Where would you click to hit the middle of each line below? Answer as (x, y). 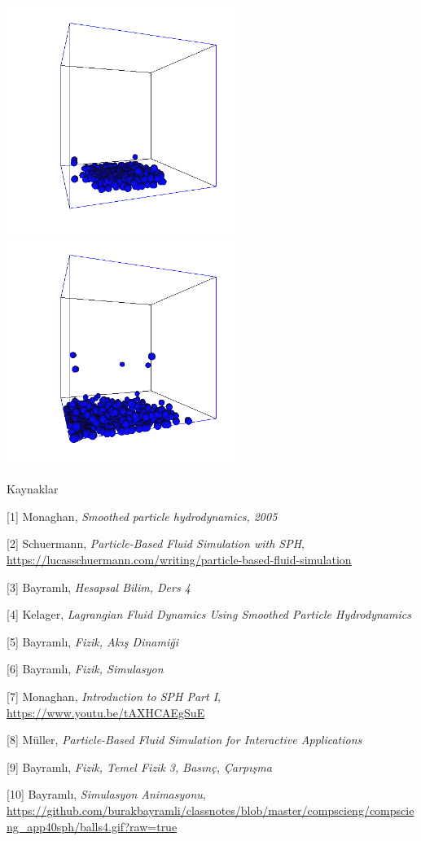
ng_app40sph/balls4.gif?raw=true (92, 826)
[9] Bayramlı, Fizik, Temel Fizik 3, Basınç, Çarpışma (139, 767)
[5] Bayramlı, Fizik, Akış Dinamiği (92, 641)
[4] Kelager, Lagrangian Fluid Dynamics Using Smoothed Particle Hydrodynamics (209, 614)
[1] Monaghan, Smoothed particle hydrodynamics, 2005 (142, 516)
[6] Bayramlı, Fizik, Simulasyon (85, 669)
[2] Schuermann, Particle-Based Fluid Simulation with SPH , (156, 543)
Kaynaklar (33, 489)
